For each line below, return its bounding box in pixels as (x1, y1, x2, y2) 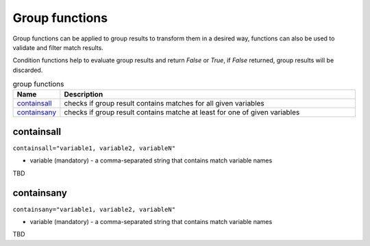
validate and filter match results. (12, 43, 104, 51)
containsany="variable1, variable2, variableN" (12, 206, 176, 213)
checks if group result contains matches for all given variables (64, 99, 265, 108)
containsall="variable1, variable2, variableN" (12, 145, 176, 152)
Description (64, 90, 103, 99)
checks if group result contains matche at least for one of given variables (64, 108, 300, 117)
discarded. (12, 66, 43, 74)
